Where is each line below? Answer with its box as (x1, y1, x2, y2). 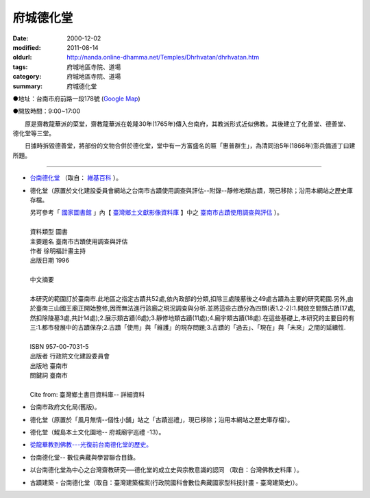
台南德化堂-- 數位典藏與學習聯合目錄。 (29, 453, 140, 461)
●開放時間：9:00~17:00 (12, 107, 81, 116)
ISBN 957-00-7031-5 (29, 342, 89, 350)
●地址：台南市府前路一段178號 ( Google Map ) (12, 94, 140, 103)
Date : (12, 34, 29, 42)
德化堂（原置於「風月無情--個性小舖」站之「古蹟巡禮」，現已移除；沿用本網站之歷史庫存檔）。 (29, 415, 294, 423)
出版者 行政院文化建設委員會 (29, 352, 110, 361)
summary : (12, 82, 43, 90)
